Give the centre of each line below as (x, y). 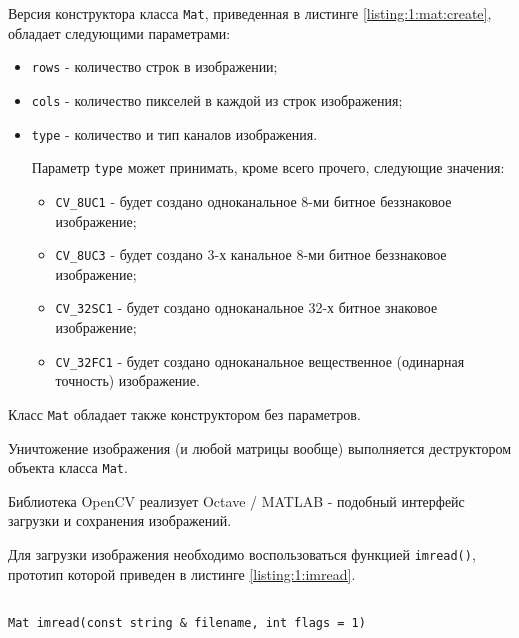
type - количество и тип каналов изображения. (174, 133)
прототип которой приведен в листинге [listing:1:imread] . (182, 573)
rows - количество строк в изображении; (154, 66)
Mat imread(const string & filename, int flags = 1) (187, 622)
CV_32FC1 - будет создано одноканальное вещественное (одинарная (260, 360)
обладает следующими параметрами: (119, 32)
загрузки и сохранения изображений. (120, 520)
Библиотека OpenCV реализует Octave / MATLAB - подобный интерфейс (236, 500)
